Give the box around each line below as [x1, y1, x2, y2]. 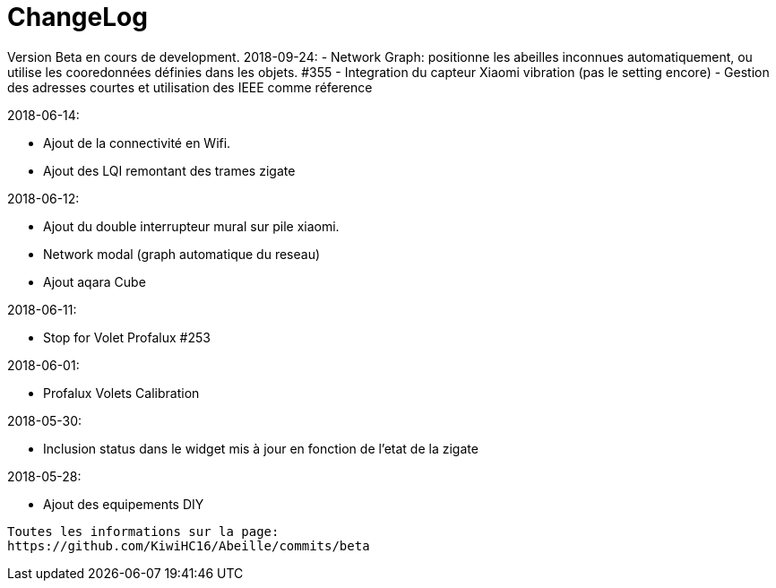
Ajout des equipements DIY [43, 496, 204, 512]
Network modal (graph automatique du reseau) [43, 246, 321, 262]
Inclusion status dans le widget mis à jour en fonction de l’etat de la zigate [43, 440, 479, 456]
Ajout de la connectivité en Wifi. [43, 134, 231, 151]
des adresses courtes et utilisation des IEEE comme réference [7, 79, 373, 95]
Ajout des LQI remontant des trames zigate [43, 162, 296, 178]
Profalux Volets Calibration [43, 385, 200, 401]
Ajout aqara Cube [43, 273, 146, 290]
